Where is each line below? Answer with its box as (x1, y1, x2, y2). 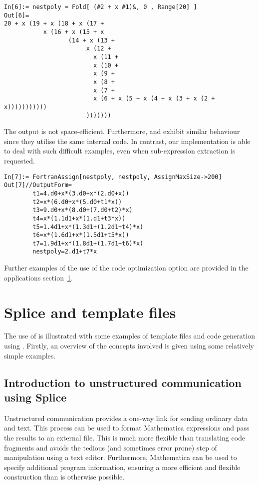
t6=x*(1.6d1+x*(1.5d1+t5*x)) (32, 231, 129, 239)
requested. (4, 155, 35, 165)
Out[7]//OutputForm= (4, 181, 72, 189)
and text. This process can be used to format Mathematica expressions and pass (4, 422, 250, 433)
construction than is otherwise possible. (4, 471, 125, 482)
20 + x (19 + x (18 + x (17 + (4, 20, 104, 27)
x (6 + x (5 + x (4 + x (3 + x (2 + (93, 95, 215, 102)
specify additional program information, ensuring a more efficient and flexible (4, 461, 241, 472)
